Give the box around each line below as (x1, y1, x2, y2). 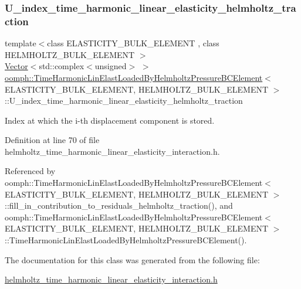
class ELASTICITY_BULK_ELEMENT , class (47, 37, 219, 49)
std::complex (39, 60, 84, 72)
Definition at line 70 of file (5, 134, 100, 146)
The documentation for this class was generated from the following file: (5, 253, 260, 266)
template (5, 37, 36, 49)
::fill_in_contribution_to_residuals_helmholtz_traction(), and (5, 199, 233, 212)
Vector (5, 60, 28, 72)
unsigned (94, 60, 127, 72)
